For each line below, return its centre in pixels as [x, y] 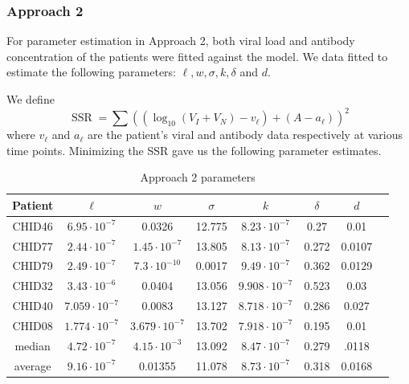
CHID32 [33, 286]
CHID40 [33, 306]
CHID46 [33, 225]
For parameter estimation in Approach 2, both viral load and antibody [181, 41]
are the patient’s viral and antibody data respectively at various [245, 135]
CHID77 [33, 245]
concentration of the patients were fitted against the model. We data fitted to [197, 56]
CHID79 [33, 266]
